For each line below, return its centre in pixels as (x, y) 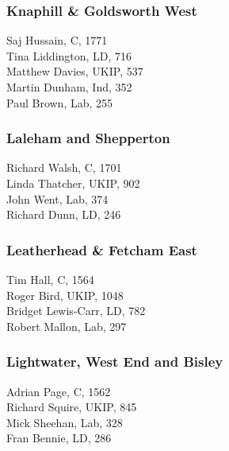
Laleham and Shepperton (88, 138)
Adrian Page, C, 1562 (59, 391)
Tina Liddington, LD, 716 (69, 55)
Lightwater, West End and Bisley (115, 362)
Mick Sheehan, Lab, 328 (65, 422)
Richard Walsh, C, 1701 (64, 167)
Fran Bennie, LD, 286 (59, 438)
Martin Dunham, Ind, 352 (69, 87)
